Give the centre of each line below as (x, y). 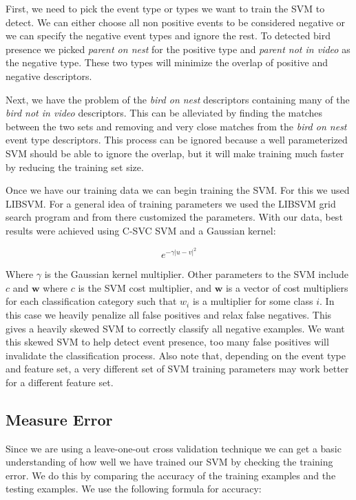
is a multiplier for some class (253, 301)
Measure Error (59, 419)
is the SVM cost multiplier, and (145, 287)
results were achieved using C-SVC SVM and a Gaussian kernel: (141, 230)
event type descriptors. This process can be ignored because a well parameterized (177, 140)
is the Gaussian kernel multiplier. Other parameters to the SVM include (196, 274)
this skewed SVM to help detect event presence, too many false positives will (167, 342)
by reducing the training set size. (75, 167)
